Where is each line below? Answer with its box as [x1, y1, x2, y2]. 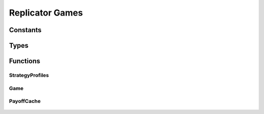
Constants [9, 26, 42, 34]
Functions [9, 57, 41, 65]
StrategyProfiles [9, 72, 49, 78]
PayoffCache [9, 98, 41, 105]
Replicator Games [9, 7, 83, 18]
